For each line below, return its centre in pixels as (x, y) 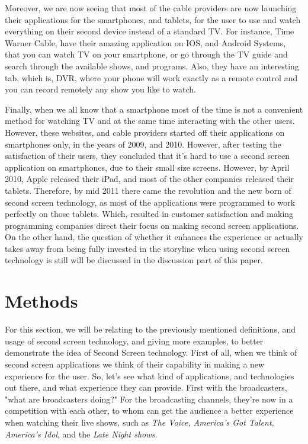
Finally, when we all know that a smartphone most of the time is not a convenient (154, 109)
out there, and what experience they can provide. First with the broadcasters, (146, 387)
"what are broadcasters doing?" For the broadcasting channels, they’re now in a (149, 399)
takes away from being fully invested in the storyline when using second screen (147, 248)
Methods (41, 301)
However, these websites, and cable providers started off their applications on (145, 132)
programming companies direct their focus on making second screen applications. (152, 225)
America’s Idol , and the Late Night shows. (81, 434)
